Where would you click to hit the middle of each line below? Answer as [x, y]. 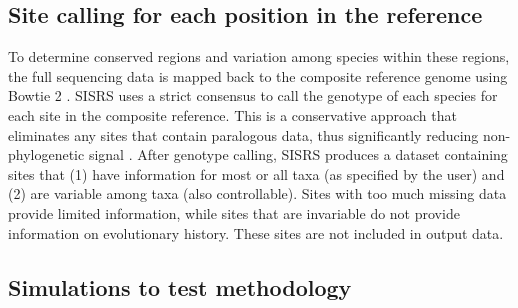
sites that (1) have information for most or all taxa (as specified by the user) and [256, 173]
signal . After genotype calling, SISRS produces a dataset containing [298, 154]
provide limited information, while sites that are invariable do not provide [234, 212]
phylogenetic [46, 154]
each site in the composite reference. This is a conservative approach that [232, 114]
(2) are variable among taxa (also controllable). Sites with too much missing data [257, 193]
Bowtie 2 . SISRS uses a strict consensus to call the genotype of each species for [253, 95]
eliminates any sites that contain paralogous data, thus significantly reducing [243, 134]
